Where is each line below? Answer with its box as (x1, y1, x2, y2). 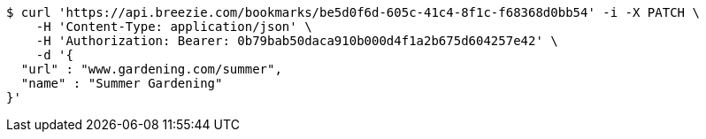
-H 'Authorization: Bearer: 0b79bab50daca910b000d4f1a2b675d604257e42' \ (35, 34, 558, 48)
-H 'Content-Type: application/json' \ (35, 19, 312, 34)
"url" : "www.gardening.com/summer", (20, 62, 282, 76)
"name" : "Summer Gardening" (20, 76, 223, 90)
